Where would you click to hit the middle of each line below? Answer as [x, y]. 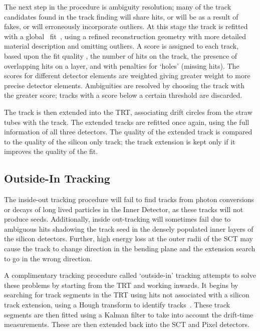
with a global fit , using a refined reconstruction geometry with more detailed [125, 36]
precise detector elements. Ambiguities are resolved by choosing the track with [124, 85]
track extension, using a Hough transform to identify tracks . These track [117, 305]
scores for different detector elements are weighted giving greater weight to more [127, 75]
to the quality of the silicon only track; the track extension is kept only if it [120, 141]
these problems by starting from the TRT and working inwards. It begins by [121, 285]
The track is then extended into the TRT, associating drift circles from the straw [128, 112]
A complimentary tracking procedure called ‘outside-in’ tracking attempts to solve [130, 275]
